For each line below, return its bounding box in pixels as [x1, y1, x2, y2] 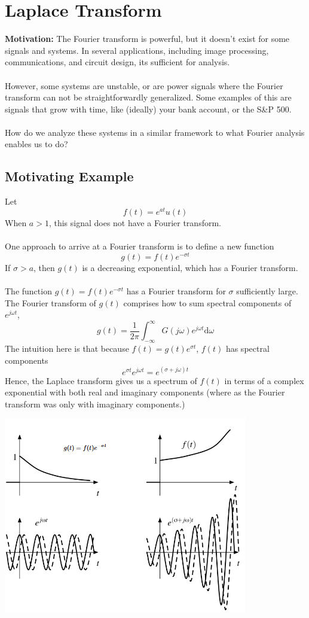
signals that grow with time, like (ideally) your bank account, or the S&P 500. [5, 102, 292, 115]
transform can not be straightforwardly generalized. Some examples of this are [5, 91, 292, 103]
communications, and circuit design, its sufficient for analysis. [5, 56, 230, 68]
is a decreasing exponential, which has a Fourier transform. [82, 261, 298, 273]
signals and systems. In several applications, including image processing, [5, 44, 269, 56]
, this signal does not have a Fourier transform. [48, 216, 221, 229]
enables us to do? [5, 138, 68, 150]
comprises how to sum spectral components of [123, 296, 292, 309]
